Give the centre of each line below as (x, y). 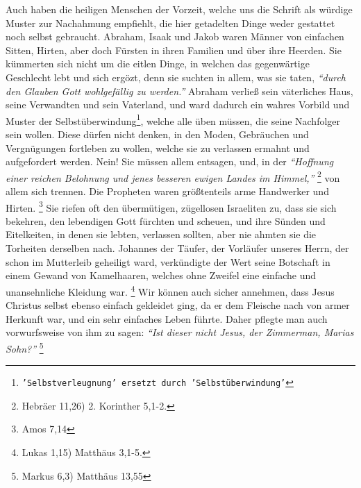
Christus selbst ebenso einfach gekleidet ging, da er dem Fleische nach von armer (178, 305)
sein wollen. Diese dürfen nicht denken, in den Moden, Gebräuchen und (157, 134)
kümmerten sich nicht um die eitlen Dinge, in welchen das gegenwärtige (158, 64)
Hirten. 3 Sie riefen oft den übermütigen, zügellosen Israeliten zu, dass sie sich (171, 206)
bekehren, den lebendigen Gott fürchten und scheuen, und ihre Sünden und (166, 220)
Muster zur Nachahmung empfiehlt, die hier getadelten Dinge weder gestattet (170, 23)
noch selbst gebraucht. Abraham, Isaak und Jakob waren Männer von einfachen (175, 36)
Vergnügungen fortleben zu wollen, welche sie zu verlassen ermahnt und (158, 148)
